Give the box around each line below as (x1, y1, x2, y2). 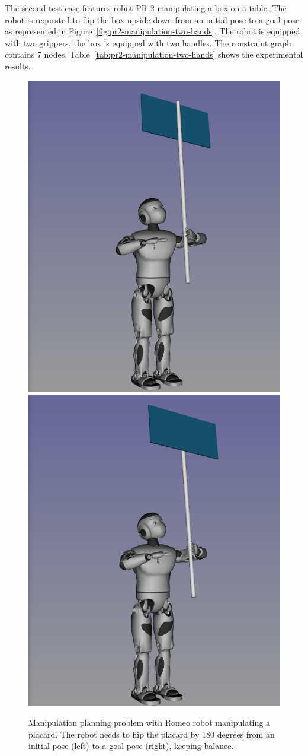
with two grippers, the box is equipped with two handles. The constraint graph (5, 36, 291, 49)
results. (5, 59, 31, 72)
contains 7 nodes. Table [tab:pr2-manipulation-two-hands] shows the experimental (5, 48, 303, 61)
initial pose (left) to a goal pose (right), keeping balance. (28, 739, 234, 752)
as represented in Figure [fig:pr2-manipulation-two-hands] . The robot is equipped (5, 25, 300, 37)
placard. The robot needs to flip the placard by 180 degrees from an (28, 728, 275, 740)
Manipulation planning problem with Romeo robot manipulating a (28, 716, 270, 729)
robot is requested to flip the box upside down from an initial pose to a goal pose (5, 13, 300, 26)
